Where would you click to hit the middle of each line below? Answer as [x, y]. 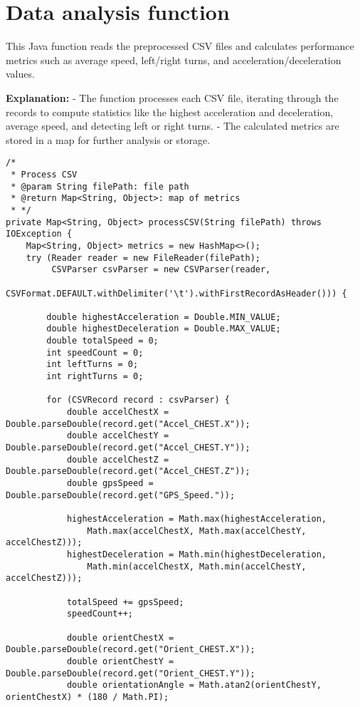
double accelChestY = [118, 436]
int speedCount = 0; [95, 352]
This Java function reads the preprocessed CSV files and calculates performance [180, 46]
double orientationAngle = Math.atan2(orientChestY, [194, 685]
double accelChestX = [118, 412]
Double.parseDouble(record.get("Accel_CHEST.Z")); [128, 471]
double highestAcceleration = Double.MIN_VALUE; [164, 317]
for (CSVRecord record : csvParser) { [138, 400]
